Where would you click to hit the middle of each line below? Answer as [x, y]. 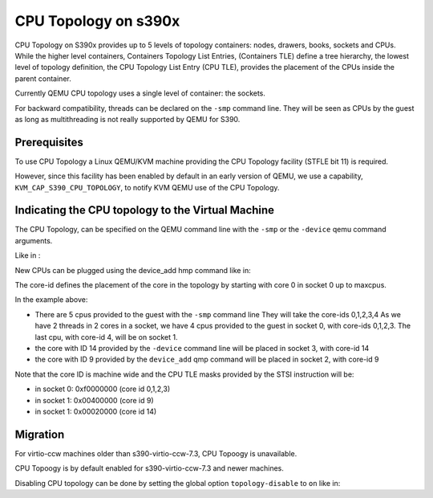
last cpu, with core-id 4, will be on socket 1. [106, 337]
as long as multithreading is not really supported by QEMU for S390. [127, 119]
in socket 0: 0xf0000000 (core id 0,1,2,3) [103, 389]
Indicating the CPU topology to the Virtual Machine [145, 210]
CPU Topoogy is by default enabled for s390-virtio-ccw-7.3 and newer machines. [150, 468]
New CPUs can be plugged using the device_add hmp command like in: [133, 270]
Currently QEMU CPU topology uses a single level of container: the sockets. [140, 93]
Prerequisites [49, 142]
